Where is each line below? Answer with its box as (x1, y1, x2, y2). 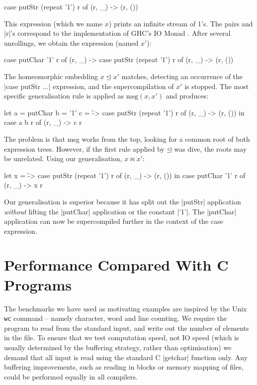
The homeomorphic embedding (4, 71, 98, 81)
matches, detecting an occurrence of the (121, 71, 243, 81)
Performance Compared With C (4, 255, 229, 275)
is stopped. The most (184, 81, 249, 91)
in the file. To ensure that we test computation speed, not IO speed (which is (4, 332, 239, 343)
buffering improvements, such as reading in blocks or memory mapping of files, (4, 362, 244, 372)
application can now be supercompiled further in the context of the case (4, 216, 223, 226)
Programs (4, 274, 72, 294)
